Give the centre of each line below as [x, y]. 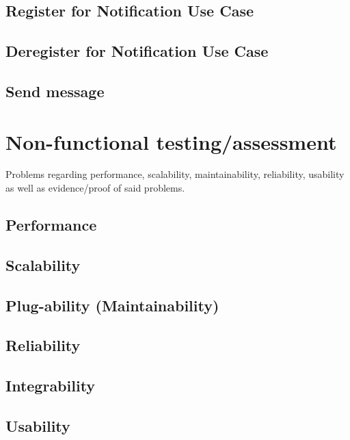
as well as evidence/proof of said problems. [95, 188]
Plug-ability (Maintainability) [112, 305]
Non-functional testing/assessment [171, 141]
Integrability [51, 386]
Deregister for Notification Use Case [137, 51]
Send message [55, 91]
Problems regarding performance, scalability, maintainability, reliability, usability [175, 174]
